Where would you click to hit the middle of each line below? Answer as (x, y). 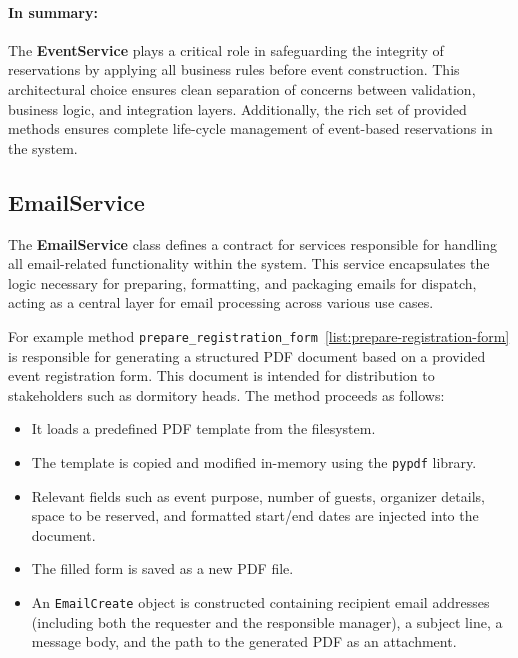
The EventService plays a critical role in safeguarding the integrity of (226, 49)
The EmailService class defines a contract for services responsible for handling (252, 243)
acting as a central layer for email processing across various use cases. (221, 302)
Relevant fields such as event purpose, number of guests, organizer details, (258, 495)
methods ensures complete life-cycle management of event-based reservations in (250, 128)
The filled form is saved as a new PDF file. (162, 568)
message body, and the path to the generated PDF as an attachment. (244, 641)
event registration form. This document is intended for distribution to (221, 375)
